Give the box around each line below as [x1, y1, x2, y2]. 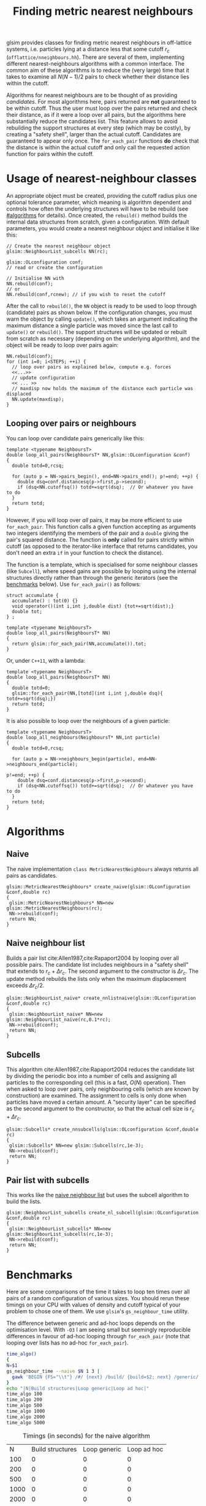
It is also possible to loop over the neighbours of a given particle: [6, 717, 170, 724]
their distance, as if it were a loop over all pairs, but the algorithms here [6, 111, 186, 118]
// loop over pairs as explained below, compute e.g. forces [12, 364, 172, 370]
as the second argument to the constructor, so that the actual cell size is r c [6, 1104, 195, 1114]
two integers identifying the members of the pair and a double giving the [6, 529, 189, 537]
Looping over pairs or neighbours [6, 418, 137, 429]
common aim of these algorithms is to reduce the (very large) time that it [6, 66, 189, 74]
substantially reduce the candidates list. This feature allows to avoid [6, 117, 178, 125]
